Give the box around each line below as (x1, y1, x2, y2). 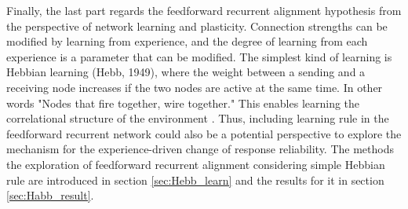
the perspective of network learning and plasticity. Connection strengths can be (6, 17, 388, 34)
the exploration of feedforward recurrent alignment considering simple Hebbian (6, 156, 385, 172)
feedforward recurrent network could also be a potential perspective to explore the (6, 125, 402, 141)
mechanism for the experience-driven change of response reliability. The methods (6, 141, 394, 157)
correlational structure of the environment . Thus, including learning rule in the (6, 110, 389, 126)
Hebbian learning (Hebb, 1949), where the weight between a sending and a (6, 64, 366, 80)
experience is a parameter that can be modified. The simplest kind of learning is (6, 48, 392, 64)
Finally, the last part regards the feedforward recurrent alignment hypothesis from (6, 2, 402, 18)
